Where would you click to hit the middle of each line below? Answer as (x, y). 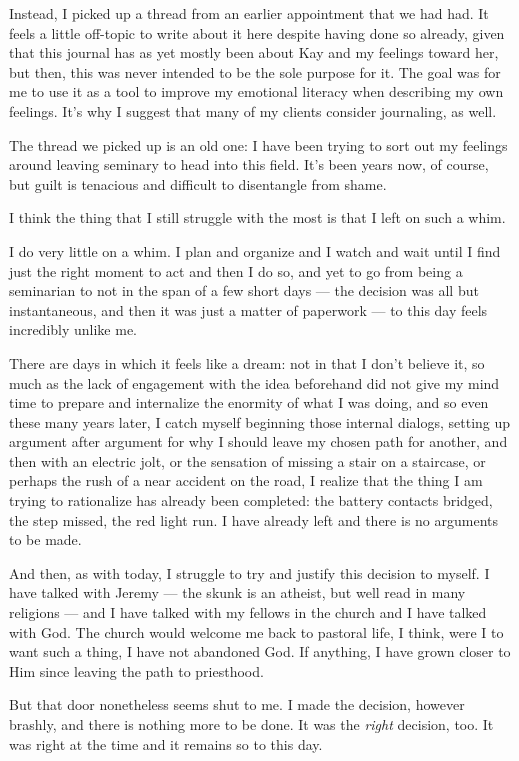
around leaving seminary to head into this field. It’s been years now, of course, (249, 164)
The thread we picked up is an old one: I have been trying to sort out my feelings (258, 144)
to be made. (45, 539)
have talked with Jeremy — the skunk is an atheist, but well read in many (237, 592)
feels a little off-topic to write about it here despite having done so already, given (257, 32)
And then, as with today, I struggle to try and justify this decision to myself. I (249, 572)
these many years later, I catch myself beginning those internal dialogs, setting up (260, 421)
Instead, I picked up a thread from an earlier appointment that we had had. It (249, 13)
